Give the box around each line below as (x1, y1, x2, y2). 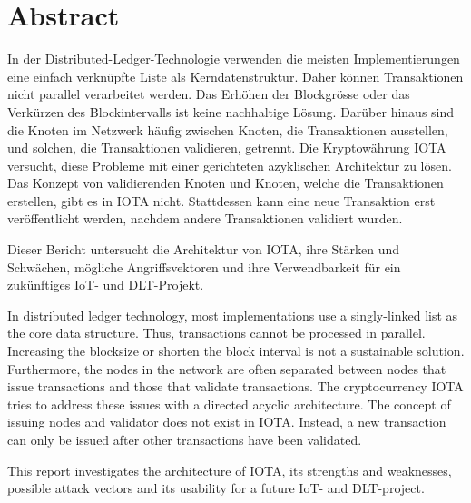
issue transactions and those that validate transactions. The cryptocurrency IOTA (7, 377, 464, 396)
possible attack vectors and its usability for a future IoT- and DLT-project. (7, 478, 425, 498)
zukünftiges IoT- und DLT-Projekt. (7, 275, 204, 294)
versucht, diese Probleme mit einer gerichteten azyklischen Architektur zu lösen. (7, 155, 452, 174)
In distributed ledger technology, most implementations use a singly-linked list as (7, 305, 458, 324)
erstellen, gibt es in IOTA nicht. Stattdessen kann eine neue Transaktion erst (7, 191, 436, 210)
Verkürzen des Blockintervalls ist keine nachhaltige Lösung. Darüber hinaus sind (7, 102, 455, 121)
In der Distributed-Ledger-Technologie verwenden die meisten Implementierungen (7, 49, 460, 68)
